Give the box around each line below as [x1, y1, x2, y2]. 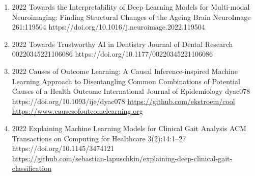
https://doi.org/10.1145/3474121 [12, 143, 115, 154]
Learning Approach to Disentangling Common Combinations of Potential [12, 76, 240, 86]
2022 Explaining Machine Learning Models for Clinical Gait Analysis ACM [12, 122, 246, 133]
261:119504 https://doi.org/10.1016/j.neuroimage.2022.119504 [12, 21, 205, 32]
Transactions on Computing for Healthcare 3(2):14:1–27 [12, 133, 186, 143]
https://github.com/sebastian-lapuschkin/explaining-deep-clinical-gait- [12, 153, 233, 163]
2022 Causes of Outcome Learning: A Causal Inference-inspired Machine [12, 65, 238, 76]
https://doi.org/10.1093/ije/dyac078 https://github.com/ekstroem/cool [12, 95, 235, 106]
